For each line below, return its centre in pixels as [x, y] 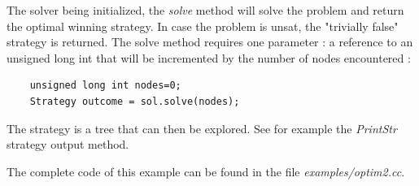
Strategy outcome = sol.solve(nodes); [135, 101]
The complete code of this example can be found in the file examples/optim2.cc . [206, 171]
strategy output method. [68, 144]
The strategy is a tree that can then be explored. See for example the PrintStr [202, 128]
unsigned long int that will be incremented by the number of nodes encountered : [209, 57]
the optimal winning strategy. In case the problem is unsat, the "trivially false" [203, 26]
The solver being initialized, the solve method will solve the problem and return [205, 10]
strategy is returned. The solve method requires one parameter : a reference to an [210, 42]
